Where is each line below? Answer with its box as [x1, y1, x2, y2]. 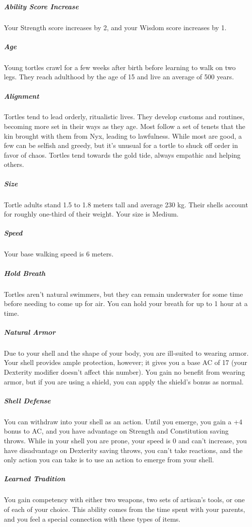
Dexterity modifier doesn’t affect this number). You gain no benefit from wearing [4, 367, 245, 377]
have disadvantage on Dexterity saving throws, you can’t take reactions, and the [4, 445, 243, 455]
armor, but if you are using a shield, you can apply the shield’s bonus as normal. [4, 376, 244, 386]
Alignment [4, 91, 39, 101]
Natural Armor [4, 327, 56, 337]
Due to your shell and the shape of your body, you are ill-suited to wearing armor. [4, 347, 249, 358]
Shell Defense [4, 395, 51, 405]
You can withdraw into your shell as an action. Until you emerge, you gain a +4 [4, 416, 243, 426]
